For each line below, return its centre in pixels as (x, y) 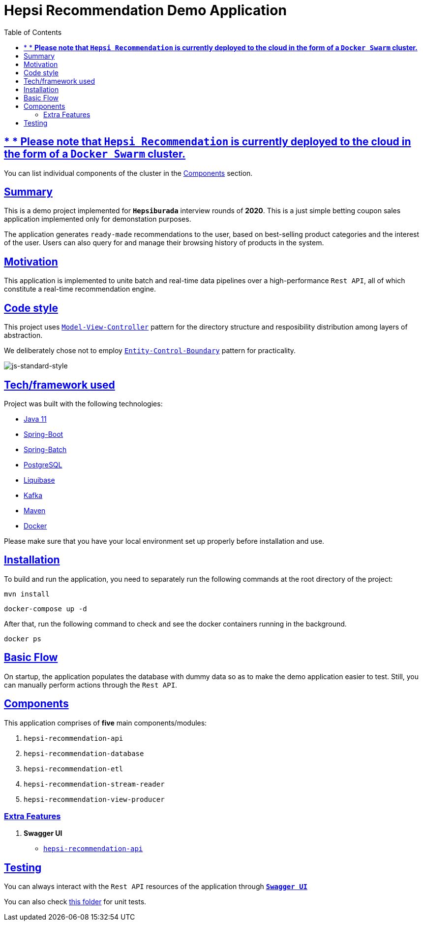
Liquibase (39, 480)
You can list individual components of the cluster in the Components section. (128, 173)
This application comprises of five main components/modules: (106, 723)
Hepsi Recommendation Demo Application (145, 10)
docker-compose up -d (45, 609)
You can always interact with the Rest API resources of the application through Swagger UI (156, 887)
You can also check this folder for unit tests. (75, 902)
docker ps (23, 639)
